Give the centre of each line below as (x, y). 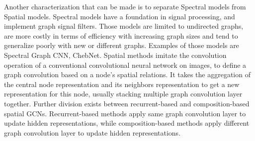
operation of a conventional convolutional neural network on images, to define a (125, 65)
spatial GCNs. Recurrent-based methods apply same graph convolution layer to (125, 113)
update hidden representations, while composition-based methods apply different (127, 123)
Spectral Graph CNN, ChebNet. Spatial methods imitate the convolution (115, 55)
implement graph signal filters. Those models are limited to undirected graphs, (124, 26)
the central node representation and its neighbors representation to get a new (122, 84)
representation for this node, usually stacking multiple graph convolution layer (123, 94)
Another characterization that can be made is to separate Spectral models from (125, 6)
